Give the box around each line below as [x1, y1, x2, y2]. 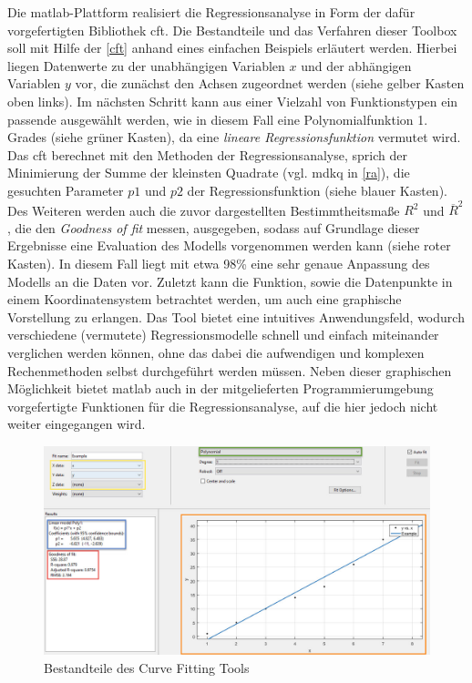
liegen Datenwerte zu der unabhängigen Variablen [7, 56, 285, 75]
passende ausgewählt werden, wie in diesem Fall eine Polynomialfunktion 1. [7, 109, 428, 128]
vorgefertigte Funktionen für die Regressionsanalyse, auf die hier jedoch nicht [7, 396, 438, 415]
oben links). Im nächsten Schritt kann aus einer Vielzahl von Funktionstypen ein [7, 91, 458, 110]
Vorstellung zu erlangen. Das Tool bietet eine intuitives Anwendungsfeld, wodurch [7, 307, 465, 326]
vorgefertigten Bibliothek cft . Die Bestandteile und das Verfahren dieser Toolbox [7, 20, 457, 39]
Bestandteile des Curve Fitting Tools [44, 658, 250, 677]
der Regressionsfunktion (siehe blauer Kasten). [187, 180, 447, 199]
